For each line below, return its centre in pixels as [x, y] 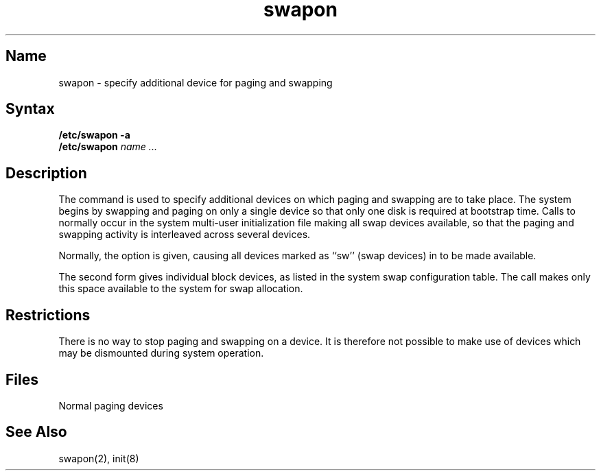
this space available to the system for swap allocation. [181, 289]
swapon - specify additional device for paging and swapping [196, 82]
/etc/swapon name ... [108, 147]
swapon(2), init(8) [99, 458]
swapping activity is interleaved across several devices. [185, 235]
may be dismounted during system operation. [161, 353]
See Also [36, 432]
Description [46, 173]
